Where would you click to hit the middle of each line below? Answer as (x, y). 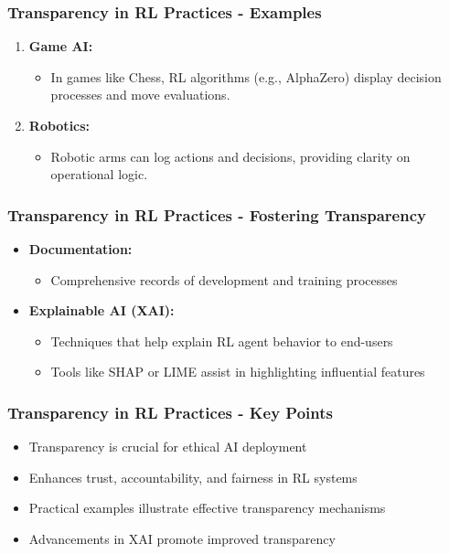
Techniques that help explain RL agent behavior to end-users (222, 341)
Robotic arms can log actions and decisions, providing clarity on (230, 156)
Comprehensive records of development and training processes (224, 279)
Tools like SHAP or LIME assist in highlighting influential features (238, 372)
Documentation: (80, 249)
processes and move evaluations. (140, 95)
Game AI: (61, 46)
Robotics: (59, 125)
